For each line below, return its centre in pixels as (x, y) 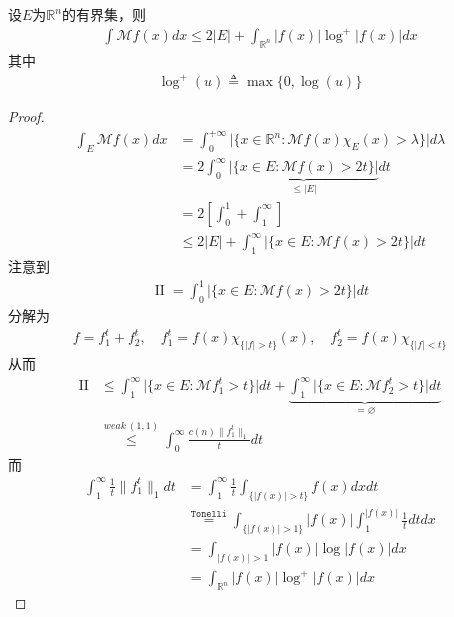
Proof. (26, 116)
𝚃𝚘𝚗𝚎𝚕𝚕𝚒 (208, 514)
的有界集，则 (103, 14)
